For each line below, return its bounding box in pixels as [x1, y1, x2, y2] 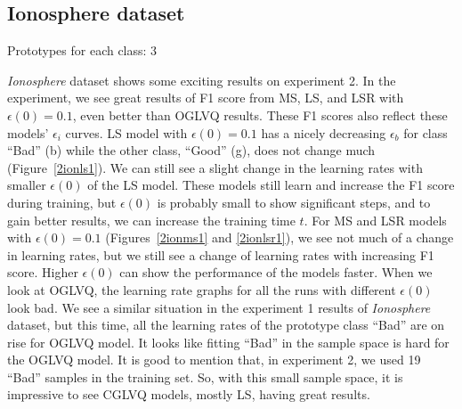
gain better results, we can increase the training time [7, 210, 296, 229]
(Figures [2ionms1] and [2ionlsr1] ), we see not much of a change [105, 228, 454, 247]
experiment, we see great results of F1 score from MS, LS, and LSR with [7, 88, 404, 107]
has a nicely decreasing [261, 123, 386, 142]
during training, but [7, 192, 117, 211]
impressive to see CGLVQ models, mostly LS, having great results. [7, 385, 370, 404]
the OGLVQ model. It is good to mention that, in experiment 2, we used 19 [7, 350, 421, 369]
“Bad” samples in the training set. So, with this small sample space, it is [7, 367, 403, 386]
